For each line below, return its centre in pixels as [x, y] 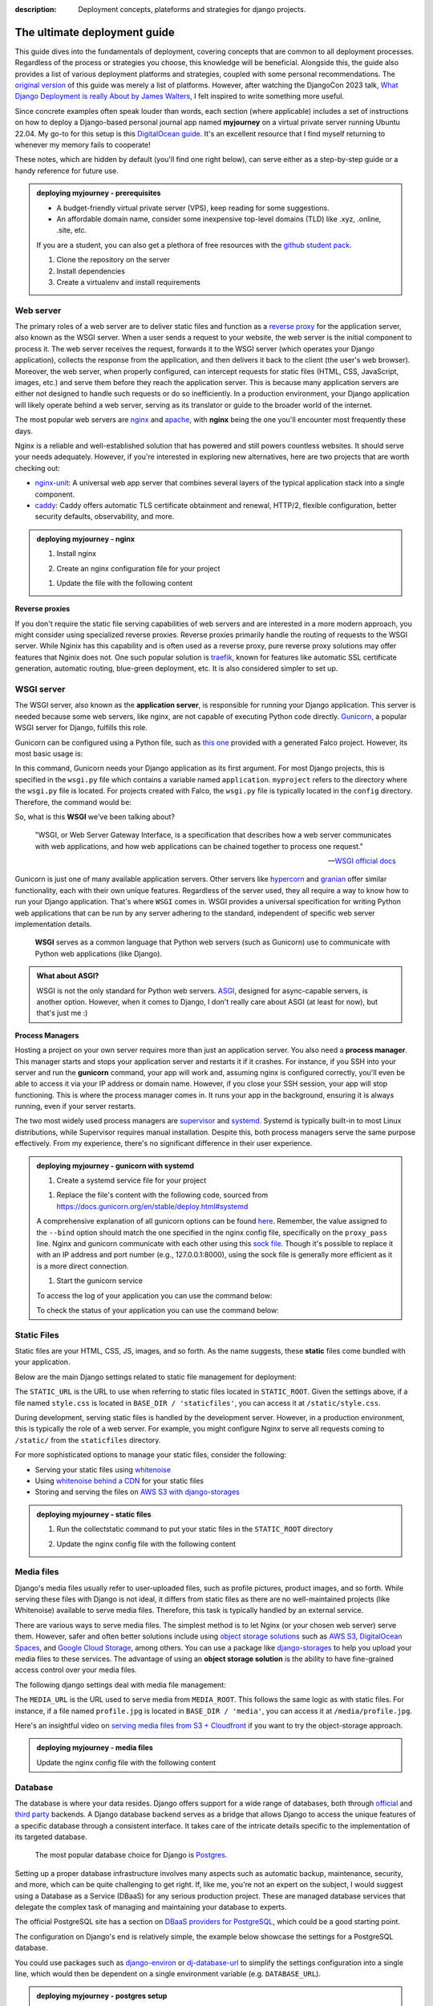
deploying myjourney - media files [95, 1748]
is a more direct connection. [83, 1266]
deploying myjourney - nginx [86, 538]
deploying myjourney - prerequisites [99, 193]
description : [36, 9]
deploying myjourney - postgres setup [102, 1996]
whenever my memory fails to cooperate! [83, 145]
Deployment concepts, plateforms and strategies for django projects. [192, 9]
